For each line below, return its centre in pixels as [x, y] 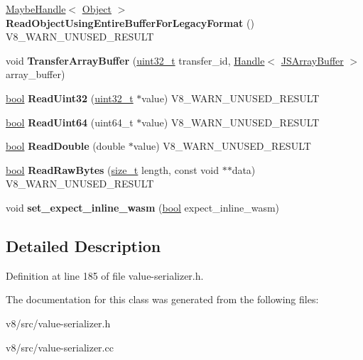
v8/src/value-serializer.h [58, 323]
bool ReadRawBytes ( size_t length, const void [112, 169]
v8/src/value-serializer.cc [60, 347]
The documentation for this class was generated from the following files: [162, 299]
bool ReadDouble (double [66, 146]
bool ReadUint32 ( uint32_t [70, 98]
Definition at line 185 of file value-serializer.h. [105, 275]
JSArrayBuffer [312, 60]
